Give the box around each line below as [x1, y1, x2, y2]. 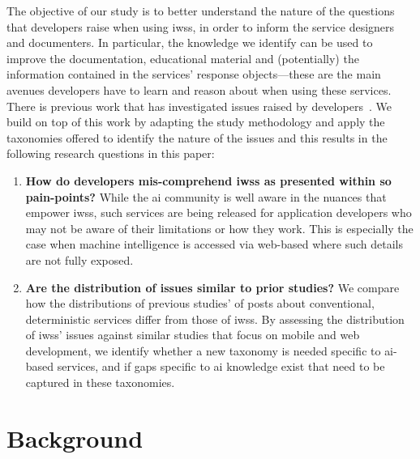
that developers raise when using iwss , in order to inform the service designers [6, 18, 395, 35]
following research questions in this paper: [6, 145, 215, 162]
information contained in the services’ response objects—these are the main [6, 66, 381, 83]
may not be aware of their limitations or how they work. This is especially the [25, 219, 414, 236]
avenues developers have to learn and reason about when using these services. [6, 81, 392, 98]
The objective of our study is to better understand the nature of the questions [6, 2, 395, 19]
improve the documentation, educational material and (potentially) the [6, 49, 359, 66]
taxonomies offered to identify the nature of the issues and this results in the [6, 129, 388, 146]
